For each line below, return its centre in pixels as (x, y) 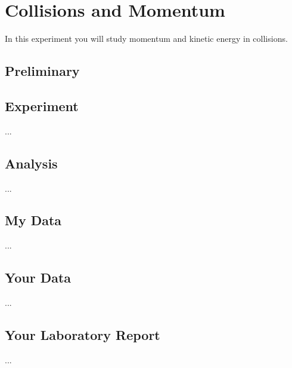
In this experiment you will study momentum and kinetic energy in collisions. (146, 39)
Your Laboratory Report (83, 335)
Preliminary (42, 71)
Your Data (38, 277)
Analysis (31, 163)
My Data (33, 220)
